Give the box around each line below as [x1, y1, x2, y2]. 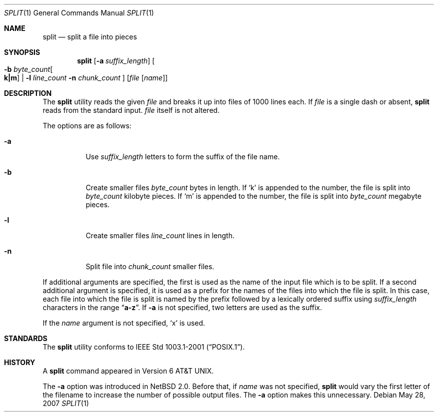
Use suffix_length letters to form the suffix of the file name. [85, 152, 280, 161]
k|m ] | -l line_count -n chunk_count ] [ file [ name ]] [4, 73, 168, 82]
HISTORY [4, 358, 35, 367]
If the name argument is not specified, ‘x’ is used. [42, 319, 205, 327]
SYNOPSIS [4, 48, 40, 56]
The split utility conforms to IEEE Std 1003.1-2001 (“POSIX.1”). [42, 343, 245, 351]
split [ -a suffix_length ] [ [77, 56, 155, 65]
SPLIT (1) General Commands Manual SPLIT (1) [4, 8, 154, 17]
